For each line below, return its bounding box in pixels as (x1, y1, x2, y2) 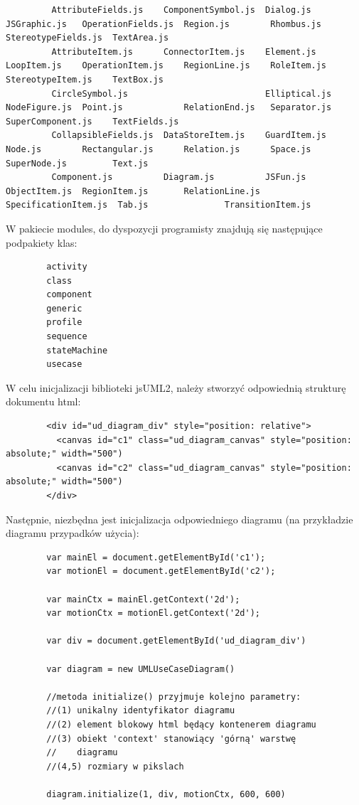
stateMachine (46, 345, 108, 356)
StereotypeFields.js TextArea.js (6, 33, 169, 43)
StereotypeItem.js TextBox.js (6, 74, 164, 85)
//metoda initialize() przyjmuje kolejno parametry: (46, 691, 301, 702)
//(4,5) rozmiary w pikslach (46, 761, 184, 772)
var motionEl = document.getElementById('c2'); (46, 566, 276, 577)
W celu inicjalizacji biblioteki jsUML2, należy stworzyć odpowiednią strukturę (6, 380, 346, 395)
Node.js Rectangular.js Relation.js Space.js (6, 144, 311, 154)
